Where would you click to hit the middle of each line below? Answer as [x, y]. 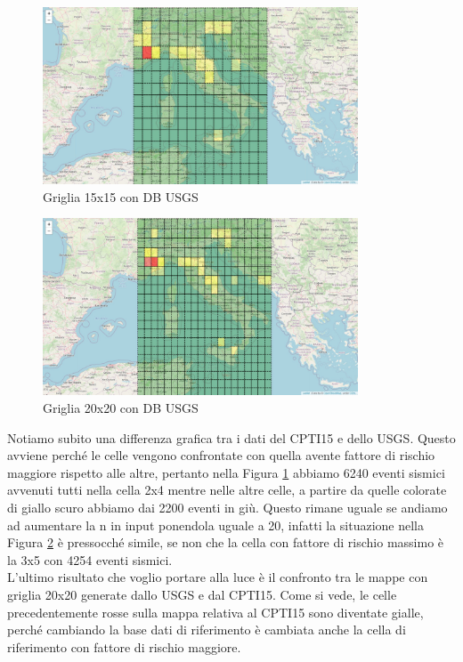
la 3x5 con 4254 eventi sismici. [90, 559]
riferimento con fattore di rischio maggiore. [124, 646]
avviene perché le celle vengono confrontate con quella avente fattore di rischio [221, 455]
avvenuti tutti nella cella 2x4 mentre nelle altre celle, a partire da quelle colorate [227, 490]
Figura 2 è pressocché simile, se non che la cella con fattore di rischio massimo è [226, 542]
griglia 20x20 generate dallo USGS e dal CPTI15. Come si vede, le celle [202, 594]
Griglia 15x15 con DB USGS [121, 196]
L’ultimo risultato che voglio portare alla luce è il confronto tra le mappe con [218, 577]
